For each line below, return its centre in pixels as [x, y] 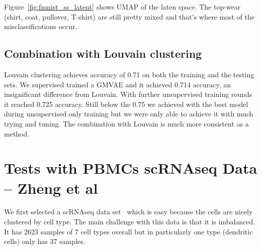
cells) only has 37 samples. [45, 241]
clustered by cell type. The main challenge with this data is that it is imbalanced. [130, 222]
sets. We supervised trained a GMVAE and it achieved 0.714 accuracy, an [118, 84]
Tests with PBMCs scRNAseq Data [131, 168]
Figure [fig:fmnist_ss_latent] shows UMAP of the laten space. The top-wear [122, 7]
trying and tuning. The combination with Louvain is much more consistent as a [126, 123]
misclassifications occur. [41, 26]
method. [17, 133]
